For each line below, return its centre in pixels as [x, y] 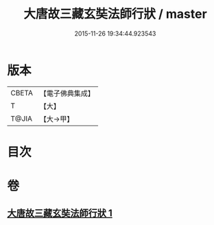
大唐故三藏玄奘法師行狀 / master [115, 14]
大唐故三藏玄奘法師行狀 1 [60, 213]
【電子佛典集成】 [67, 93]
